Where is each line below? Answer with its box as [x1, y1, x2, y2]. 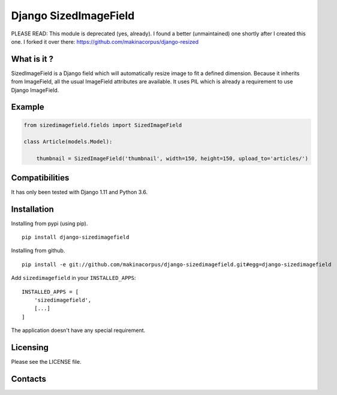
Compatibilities [11, 173, 70, 183]
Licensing [11, 342, 49, 352]
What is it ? [11, 54, 54, 64]
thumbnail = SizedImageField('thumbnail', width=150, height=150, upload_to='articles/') [36, 155, 309, 162]
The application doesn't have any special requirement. [11, 327, 146, 334]
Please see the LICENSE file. [11, 358, 82, 366]
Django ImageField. [11, 86, 59, 94]
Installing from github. [11, 247, 65, 254]
